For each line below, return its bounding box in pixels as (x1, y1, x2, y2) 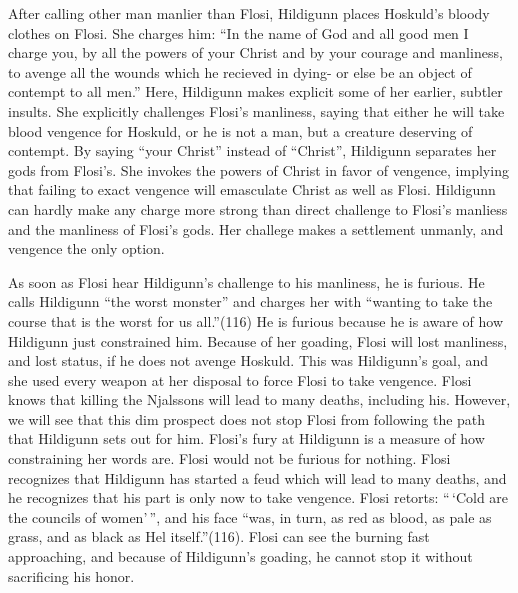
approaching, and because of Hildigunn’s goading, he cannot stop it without (8, 546, 473, 567)
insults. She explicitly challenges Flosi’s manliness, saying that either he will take (8, 100, 505, 121)
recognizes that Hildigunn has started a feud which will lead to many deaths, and (8, 467, 507, 488)
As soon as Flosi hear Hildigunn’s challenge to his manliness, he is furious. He (8, 271, 485, 292)
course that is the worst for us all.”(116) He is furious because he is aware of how (8, 310, 504, 331)
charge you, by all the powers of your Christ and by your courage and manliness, (8, 42, 503, 63)
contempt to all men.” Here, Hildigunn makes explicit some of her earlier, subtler (8, 81, 503, 102)
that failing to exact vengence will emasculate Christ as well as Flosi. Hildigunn (8, 179, 496, 200)
